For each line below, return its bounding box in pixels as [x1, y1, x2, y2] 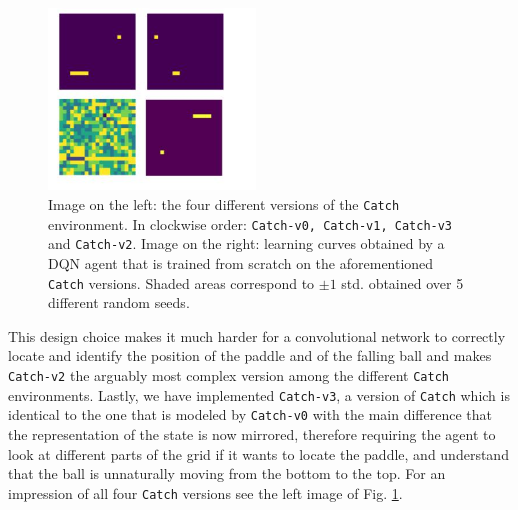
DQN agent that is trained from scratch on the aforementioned [48, 253, 434, 274]
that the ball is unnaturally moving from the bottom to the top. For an [8, 463, 446, 484]
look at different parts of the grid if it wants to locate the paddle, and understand [8, 443, 509, 464]
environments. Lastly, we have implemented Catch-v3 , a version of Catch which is [8, 384, 510, 405]
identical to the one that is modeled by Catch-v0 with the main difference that [8, 404, 492, 425]
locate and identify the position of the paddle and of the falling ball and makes [8, 345, 492, 366]
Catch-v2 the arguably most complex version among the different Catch [8, 365, 449, 386]
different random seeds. [48, 292, 190, 313]
